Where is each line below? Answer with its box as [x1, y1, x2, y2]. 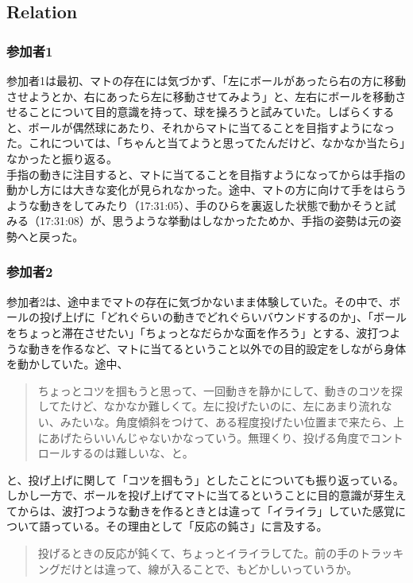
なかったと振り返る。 [6, 150, 118, 166]
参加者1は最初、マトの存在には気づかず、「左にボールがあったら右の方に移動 [6, 72, 407, 88]
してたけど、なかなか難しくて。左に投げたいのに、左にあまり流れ [37, 398, 381, 414]
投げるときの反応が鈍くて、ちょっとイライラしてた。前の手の [37, 545, 360, 562]
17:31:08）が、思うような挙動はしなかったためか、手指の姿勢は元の [39, 212, 391, 229]
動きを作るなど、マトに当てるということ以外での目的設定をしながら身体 [28, 340, 407, 356]
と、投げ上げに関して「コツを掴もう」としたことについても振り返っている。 [6, 471, 404, 488]
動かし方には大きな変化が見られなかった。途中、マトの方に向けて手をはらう [6, 181, 407, 198]
